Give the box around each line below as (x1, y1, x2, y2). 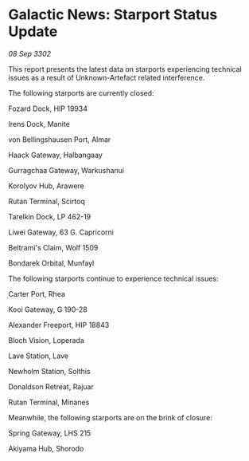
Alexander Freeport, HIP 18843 (8, 320, 110, 329)
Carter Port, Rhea (8, 289, 66, 298)
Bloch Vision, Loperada (8, 335, 85, 345)
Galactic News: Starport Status (8, 6, 218, 24)
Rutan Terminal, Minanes (8, 397, 90, 407)
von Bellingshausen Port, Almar (8, 134, 111, 144)
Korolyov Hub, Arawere (8, 181, 85, 191)
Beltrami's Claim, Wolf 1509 (8, 242, 99, 252)
